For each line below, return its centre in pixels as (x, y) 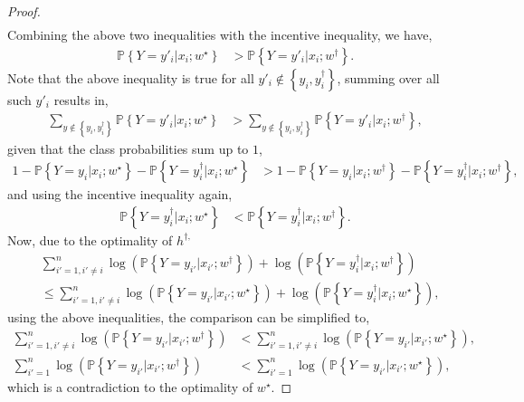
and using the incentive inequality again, (120, 194)
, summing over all (388, 77)
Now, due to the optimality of (90, 239)
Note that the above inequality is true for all (131, 77)
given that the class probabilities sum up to (128, 148)
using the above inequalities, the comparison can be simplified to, (189, 317)
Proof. (24, 11)
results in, (81, 99)
